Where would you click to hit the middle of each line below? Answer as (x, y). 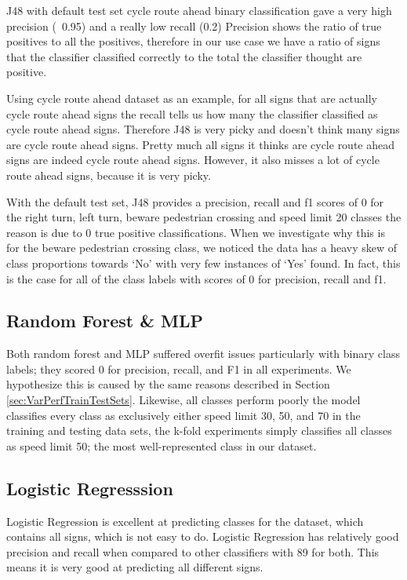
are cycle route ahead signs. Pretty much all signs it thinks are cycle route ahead (201, 144)
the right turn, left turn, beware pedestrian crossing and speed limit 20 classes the (204, 217)
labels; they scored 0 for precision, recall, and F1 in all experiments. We (179, 368)
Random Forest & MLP (105, 321)
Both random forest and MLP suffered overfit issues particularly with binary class (203, 354)
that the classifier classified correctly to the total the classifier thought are (184, 56)
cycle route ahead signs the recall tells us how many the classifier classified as (192, 113)
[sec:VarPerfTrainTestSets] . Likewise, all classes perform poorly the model (184, 400)
